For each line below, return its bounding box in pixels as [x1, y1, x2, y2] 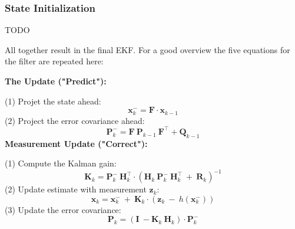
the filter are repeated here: [5, 55, 104, 67]
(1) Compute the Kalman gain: [5, 157, 117, 169]
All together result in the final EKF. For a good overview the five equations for [5, 43, 290, 55]
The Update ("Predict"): [5, 75, 107, 87]
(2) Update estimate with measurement [5, 183, 147, 195]
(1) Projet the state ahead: [5, 94, 101, 107]
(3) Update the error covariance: [5, 203, 121, 215]
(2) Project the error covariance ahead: [5, 114, 145, 126]
